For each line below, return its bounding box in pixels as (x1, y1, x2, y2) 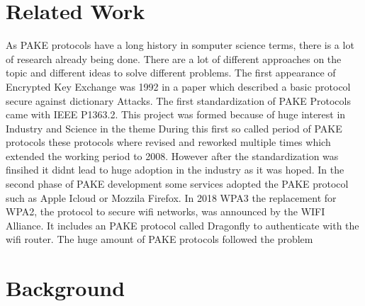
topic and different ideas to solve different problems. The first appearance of (6, 65, 336, 80)
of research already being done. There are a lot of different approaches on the (6, 51, 342, 66)
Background (6, 273, 125, 302)
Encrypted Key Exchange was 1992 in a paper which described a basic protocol (6, 79, 351, 93)
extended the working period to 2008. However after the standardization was (6, 148, 339, 163)
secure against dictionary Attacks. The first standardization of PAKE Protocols (6, 93, 351, 108)
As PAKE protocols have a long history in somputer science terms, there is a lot (6, 38, 354, 52)
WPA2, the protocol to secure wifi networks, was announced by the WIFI (6, 204, 325, 219)
